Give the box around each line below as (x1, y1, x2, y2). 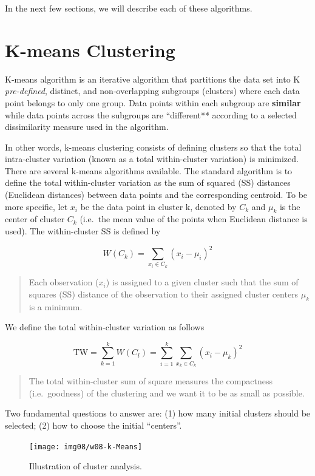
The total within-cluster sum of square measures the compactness (29, 375, 273, 387)
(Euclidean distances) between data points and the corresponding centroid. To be (5, 188, 308, 201)
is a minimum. (29, 300, 83, 313)
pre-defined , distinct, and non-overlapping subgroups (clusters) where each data (5, 84, 300, 97)
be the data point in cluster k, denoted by (80, 200, 237, 212)
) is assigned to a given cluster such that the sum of (106, 276, 299, 288)
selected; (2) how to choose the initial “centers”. (5, 419, 182, 431)
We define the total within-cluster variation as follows (5, 321, 205, 333)
